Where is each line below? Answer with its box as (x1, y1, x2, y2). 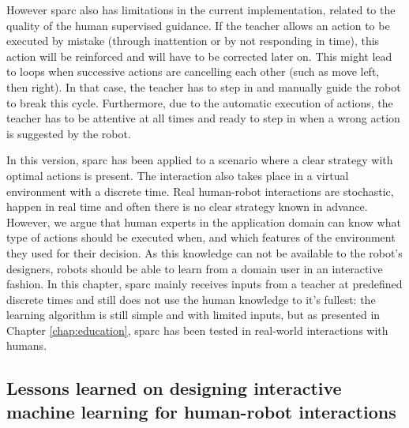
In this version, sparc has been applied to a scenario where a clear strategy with (6, 152, 393, 168)
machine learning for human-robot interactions (6, 399, 396, 423)
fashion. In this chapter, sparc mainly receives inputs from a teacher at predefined (6, 276, 403, 292)
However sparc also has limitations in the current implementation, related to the (6, 2, 396, 17)
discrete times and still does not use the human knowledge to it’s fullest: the (6, 291, 376, 307)
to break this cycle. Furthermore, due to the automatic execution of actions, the (6, 94, 393, 111)
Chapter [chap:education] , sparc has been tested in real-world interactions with (6, 321, 388, 338)
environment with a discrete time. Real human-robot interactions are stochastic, (6, 182, 394, 199)
